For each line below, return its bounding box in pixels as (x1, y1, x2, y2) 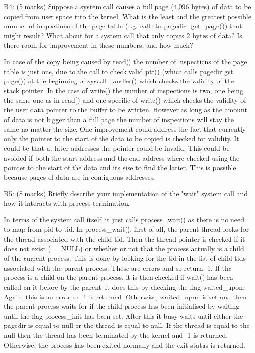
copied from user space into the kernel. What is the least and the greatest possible (4, 11, 251, 21)
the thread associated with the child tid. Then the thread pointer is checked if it (4, 234, 245, 244)
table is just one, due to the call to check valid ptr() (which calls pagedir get (4, 66, 233, 76)
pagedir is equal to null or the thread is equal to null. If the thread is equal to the (4, 320, 250, 330)
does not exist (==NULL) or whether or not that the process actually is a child (4, 243, 244, 253)
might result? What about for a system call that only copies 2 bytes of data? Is (4, 30, 242, 40)
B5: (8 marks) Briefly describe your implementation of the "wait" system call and (4, 188, 248, 198)
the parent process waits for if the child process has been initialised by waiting (4, 301, 240, 311)
